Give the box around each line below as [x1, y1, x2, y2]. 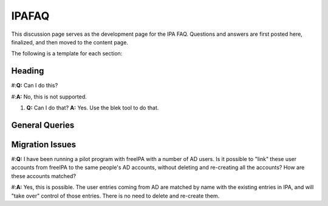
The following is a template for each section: [11, 50, 123, 57]
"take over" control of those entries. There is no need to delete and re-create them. [11, 192, 220, 199]
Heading [11, 66, 44, 76]
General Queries [11, 120, 75, 130]
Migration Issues [11, 139, 77, 149]
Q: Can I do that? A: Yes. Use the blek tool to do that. [26, 104, 159, 112]
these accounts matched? [11, 172, 76, 179]
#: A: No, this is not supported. [11, 93, 87, 100]
